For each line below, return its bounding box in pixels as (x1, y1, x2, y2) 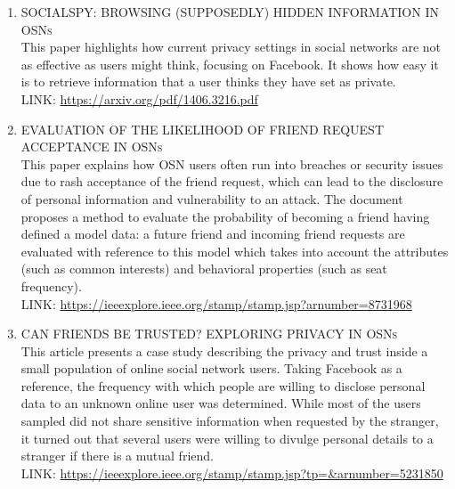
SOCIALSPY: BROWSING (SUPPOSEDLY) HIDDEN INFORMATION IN (20, 3, 439, 20)
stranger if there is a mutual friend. (20, 446, 214, 465)
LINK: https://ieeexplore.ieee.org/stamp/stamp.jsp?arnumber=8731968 (20, 294, 412, 313)
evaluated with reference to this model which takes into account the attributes (20, 241, 449, 260)
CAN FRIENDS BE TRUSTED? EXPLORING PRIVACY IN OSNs (20, 324, 398, 343)
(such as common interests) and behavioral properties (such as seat (20, 259, 387, 278)
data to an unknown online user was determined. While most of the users (20, 394, 421, 412)
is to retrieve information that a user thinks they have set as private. (20, 72, 396, 91)
